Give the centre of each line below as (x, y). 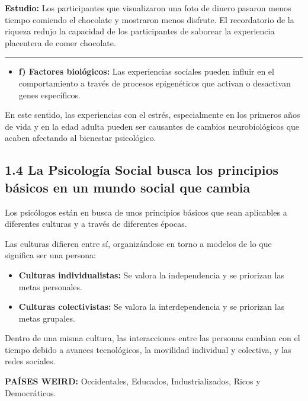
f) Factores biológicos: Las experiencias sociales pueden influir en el (146, 71)
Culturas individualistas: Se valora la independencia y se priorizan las (151, 275)
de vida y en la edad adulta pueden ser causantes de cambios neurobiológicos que (152, 126)
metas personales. (50, 286)
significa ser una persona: (50, 255)
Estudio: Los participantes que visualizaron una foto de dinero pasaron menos (148, 8)
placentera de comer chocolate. (60, 42)
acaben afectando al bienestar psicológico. (81, 138)
